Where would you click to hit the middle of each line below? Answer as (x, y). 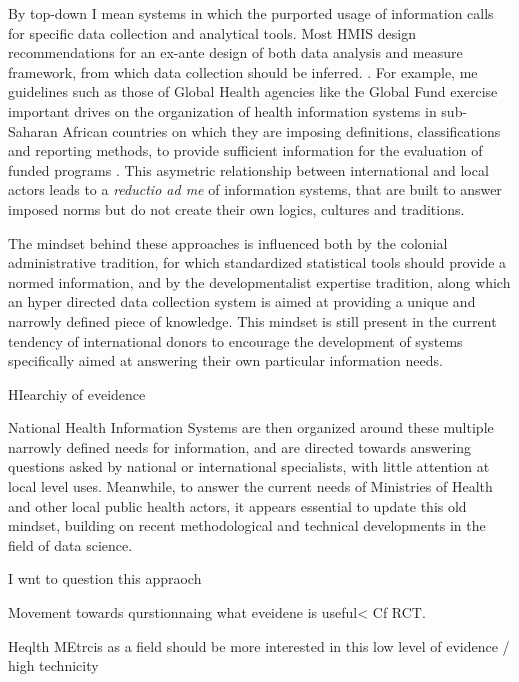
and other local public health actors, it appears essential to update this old (237, 505)
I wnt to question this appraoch (105, 578)
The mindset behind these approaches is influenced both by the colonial (228, 242)
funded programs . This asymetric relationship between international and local (248, 169)
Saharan (33, 130)
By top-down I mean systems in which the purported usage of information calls (251, 13)
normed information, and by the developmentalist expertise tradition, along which (259, 281)
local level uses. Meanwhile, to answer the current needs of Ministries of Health (250, 486)
